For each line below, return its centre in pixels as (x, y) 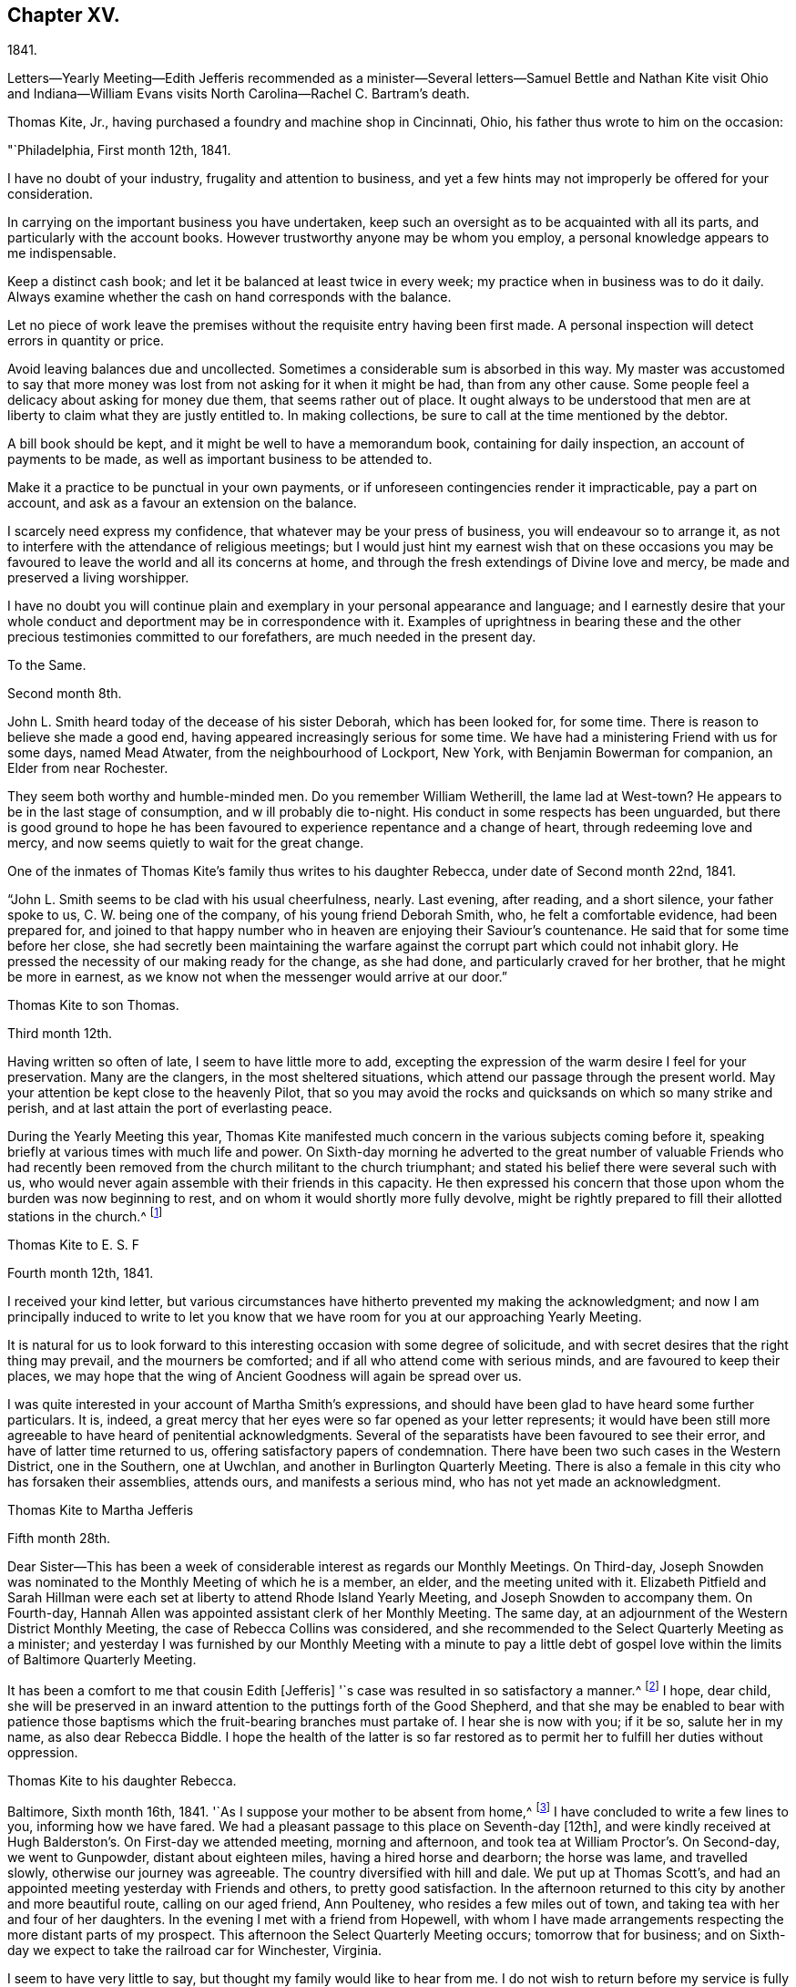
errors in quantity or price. (86, 341)
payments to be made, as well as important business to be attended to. (220, 459)
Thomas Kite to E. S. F (74, 1245)
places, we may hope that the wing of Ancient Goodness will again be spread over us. (265, 1376)
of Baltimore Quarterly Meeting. (102, 1660)
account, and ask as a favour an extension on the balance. (182, 503)
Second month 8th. (65, 694)
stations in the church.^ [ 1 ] (85, 1215)
